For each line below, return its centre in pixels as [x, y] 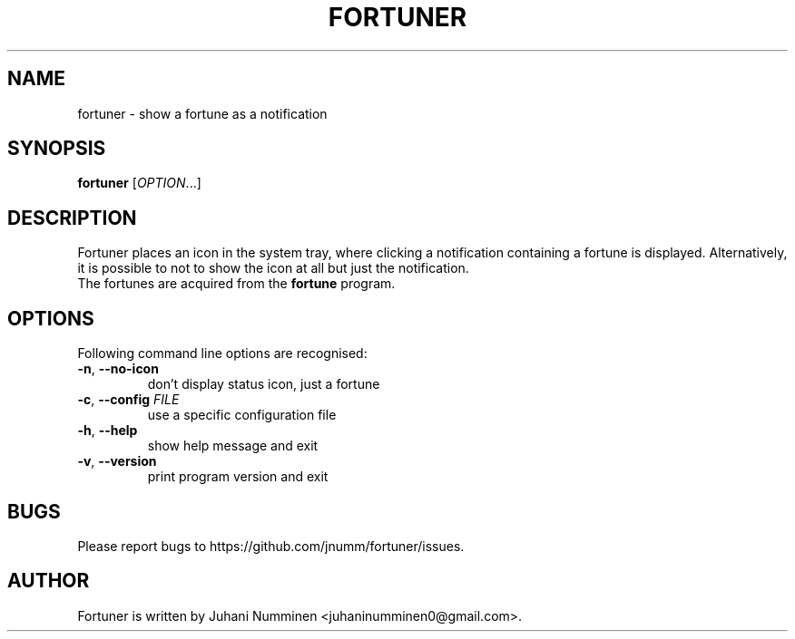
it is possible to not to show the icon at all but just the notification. [273, 268]
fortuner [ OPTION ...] [139, 183]
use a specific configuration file [242, 415]
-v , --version [117, 461]
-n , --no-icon [118, 369]
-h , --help [108, 431]
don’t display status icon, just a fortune [264, 384]
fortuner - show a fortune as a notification [202, 113]
